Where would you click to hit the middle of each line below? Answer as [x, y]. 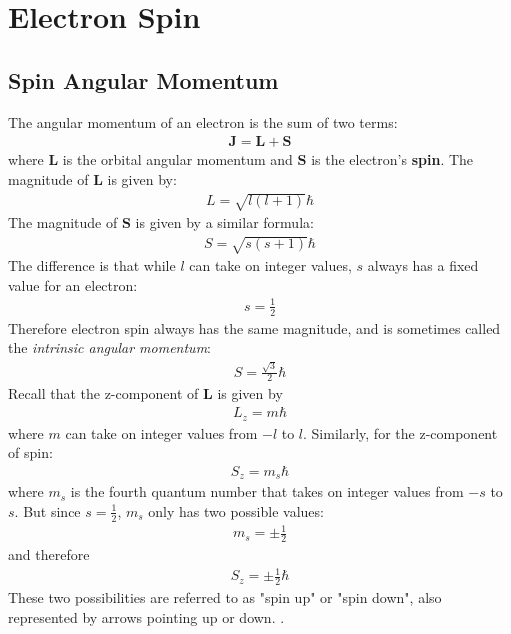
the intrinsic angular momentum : [110, 347]
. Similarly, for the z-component [400, 432]
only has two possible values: [236, 510]
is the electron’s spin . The [392, 159]
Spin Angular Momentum [143, 79]
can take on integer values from [161, 432]
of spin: [30, 452]
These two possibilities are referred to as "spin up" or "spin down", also [225, 596]
